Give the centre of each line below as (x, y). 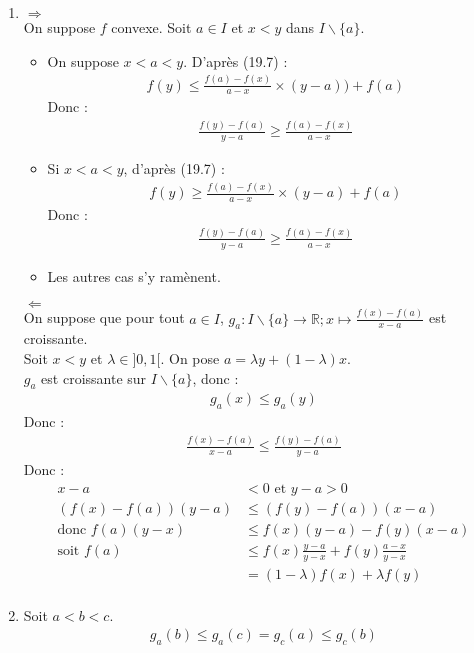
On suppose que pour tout (104, 317)
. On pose (190, 357)
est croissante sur (94, 377)
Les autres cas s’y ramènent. (134, 275)
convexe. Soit (151, 27)
